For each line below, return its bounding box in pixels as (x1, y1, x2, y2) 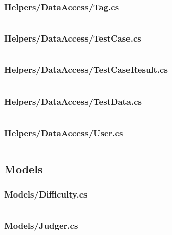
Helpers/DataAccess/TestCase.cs (4, 32, 141, 45)
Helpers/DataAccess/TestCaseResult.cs (4, 63, 168, 76)
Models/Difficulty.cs (4, 187, 88, 200)
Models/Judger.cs (4, 219, 78, 232)
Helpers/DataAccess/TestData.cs (4, 95, 142, 107)
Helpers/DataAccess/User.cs (4, 126, 123, 139)
